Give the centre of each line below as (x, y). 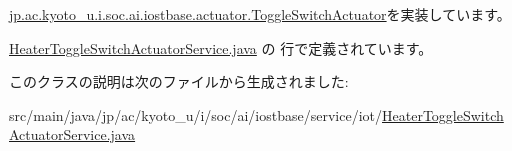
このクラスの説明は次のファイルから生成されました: (179, 81)
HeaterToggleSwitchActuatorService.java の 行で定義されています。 (221, 47)
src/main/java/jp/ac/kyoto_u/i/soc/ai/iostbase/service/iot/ (196, 114)
